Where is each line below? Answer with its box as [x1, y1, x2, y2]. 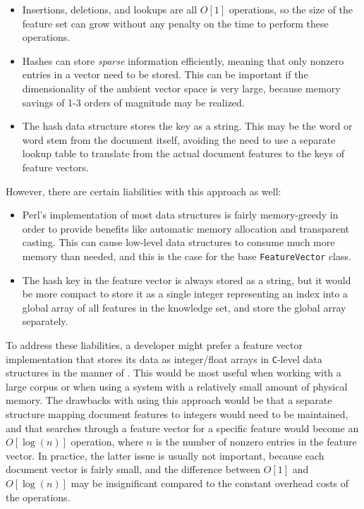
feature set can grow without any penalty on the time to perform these [22, 16, 329, 30]
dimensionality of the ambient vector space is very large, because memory [22, 80, 341, 95]
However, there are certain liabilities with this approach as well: [6, 183, 281, 198]
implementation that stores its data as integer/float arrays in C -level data [6, 351, 322, 366]
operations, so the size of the [229, 2, 353, 16]
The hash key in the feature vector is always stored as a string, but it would [22, 272, 351, 287]
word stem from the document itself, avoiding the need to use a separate [22, 132, 336, 147]
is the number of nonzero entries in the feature [155, 434, 357, 449]
